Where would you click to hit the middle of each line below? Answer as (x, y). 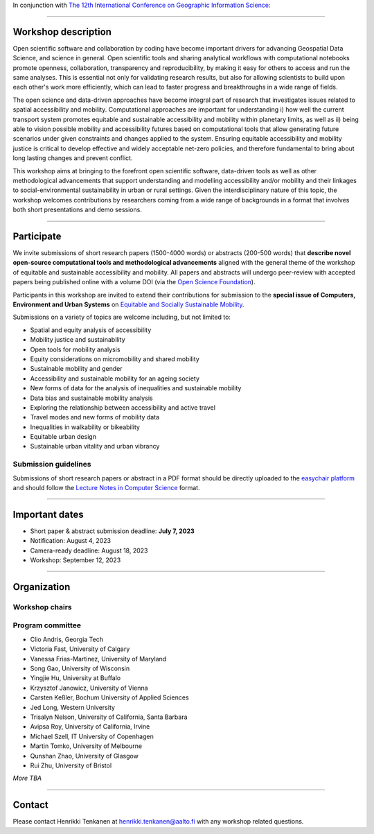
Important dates (48, 514)
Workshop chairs (42, 607)
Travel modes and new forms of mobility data (95, 417)
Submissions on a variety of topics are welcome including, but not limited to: (122, 317)
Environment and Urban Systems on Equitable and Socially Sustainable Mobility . (129, 304)
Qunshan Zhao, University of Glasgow (84, 756)
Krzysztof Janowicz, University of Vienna (89, 688)
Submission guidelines (52, 464)
